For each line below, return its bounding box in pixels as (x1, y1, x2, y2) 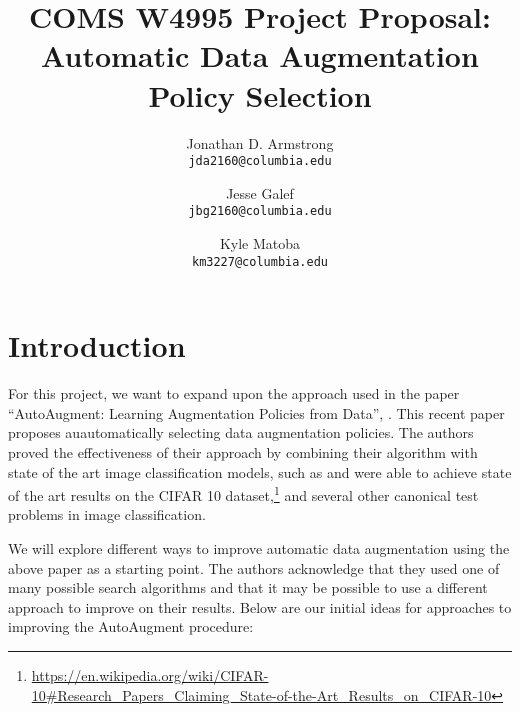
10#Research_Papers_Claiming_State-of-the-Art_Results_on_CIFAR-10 (31, 684, 492, 705)
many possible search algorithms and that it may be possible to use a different (8, 577, 488, 598)
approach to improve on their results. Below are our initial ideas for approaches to (8, 596, 512, 617)
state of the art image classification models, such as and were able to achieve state (8, 461, 512, 482)
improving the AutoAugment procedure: (8, 616, 254, 637)
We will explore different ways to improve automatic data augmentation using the (8, 538, 510, 558)
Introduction (8, 325, 186, 366)
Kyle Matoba (219, 233, 301, 253)
